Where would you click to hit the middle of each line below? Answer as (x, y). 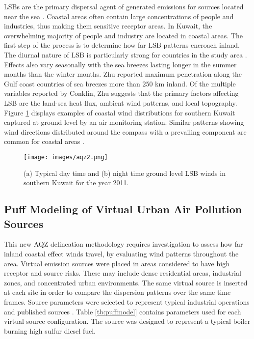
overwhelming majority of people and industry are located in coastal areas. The (123, 35)
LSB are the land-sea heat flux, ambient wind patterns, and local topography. (121, 102)
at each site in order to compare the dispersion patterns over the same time (117, 292)
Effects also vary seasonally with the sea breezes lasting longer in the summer (120, 64)
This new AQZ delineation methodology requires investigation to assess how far (124, 244)
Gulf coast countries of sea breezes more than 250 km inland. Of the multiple (120, 83)
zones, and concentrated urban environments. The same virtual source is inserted (126, 282)
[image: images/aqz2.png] (66, 157)
